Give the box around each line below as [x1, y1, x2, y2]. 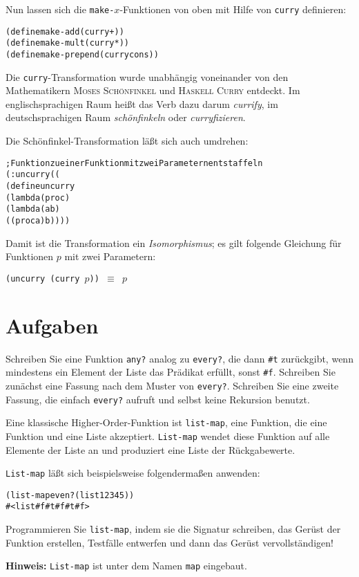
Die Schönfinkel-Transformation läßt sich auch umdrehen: [6, 134, 249, 148]
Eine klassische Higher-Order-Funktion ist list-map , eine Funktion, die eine [6, 415, 327, 430]
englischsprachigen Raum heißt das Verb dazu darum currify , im [6, 96, 278, 111]
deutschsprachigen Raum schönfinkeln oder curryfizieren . [6, 110, 246, 125]
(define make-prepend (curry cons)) [6, 49, 159, 59]
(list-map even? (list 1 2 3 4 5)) [6, 490, 135, 500]
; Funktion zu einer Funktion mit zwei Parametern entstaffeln [6, 158, 263, 168]
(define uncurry [6, 181, 75, 191]
